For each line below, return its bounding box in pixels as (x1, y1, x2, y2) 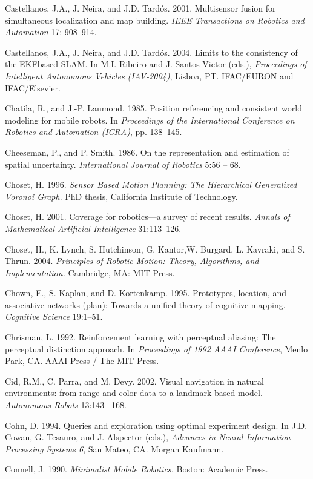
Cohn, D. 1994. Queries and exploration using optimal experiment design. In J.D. (5, 418, 308, 431)
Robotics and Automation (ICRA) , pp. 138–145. (5, 125, 182, 138)
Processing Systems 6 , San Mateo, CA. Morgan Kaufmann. (5, 442, 224, 455)
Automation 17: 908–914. (5, 25, 97, 38)
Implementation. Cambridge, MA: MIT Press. (5, 266, 175, 279)
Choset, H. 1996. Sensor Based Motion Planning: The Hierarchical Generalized (5, 178, 297, 191)
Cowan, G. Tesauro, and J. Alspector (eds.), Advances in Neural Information (5, 431, 291, 443)
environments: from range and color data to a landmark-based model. (5, 386, 263, 399)
